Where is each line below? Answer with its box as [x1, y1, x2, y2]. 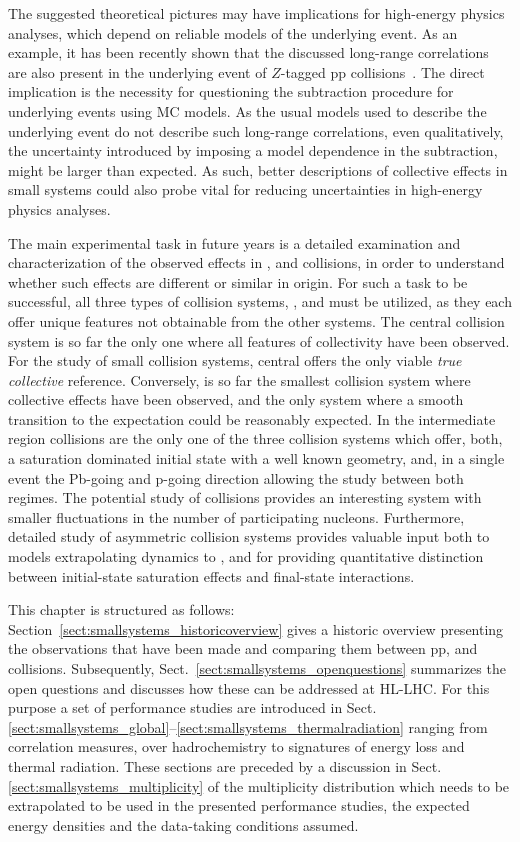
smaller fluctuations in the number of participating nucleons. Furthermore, [8, 506, 465, 527]
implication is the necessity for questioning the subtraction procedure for [8, 81, 454, 102]
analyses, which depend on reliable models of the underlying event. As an [8, 22, 458, 43]
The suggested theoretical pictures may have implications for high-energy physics [8, 3, 505, 23]
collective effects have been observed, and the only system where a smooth [8, 389, 464, 410]
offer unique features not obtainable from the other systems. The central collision [8, 310, 505, 331]
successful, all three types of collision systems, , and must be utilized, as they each [8, 291, 512, 312]
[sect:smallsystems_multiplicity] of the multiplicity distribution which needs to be [8, 775, 510, 796]
